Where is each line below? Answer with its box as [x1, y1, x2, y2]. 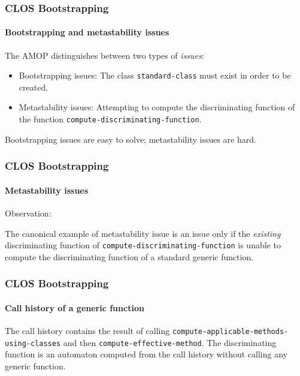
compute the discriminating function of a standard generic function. [5, 250, 254, 263]
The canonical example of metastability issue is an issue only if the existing [5, 227, 281, 239]
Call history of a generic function [5, 301, 144, 314]
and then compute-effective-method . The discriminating [63, 336, 277, 348]
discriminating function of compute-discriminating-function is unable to [5, 239, 281, 251]
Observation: [5, 206, 51, 219]
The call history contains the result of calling [5, 324, 170, 337]
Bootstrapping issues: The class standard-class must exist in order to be [19, 69, 291, 82]
